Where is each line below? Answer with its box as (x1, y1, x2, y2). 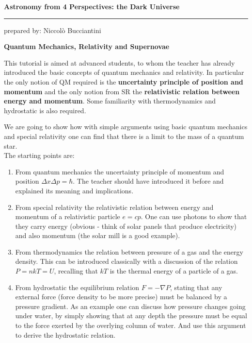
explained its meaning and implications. (15, 185, 134, 195)
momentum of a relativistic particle (15, 211, 120, 222)
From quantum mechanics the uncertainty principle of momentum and (15, 166, 224, 176)
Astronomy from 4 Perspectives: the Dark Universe (4, 1, 180, 11)
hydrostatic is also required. (4, 105, 86, 115)
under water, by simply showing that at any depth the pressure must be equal (15, 310, 247, 321)
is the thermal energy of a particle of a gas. (110, 266, 238, 276)
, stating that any (170, 282, 222, 292)
